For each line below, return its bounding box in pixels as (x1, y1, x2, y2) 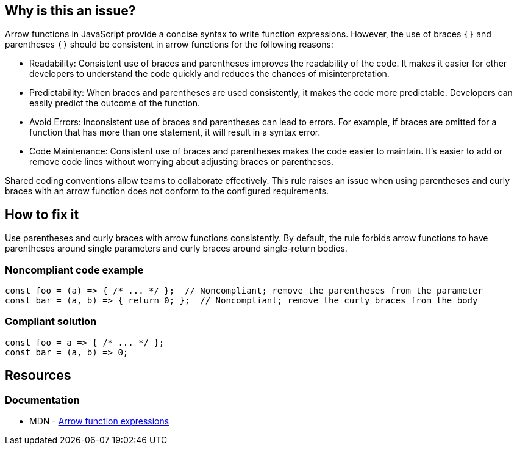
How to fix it (5, 206, 79, 222)
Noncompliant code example (5, 263, 144, 276)
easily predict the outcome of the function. (29, 98, 201, 109)
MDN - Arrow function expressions (29, 415, 169, 426)
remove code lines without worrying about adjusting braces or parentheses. (29, 156, 334, 167)
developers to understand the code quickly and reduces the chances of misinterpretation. (29, 68, 390, 79)
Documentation (5, 393, 80, 406)
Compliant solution (5, 315, 97, 328)
